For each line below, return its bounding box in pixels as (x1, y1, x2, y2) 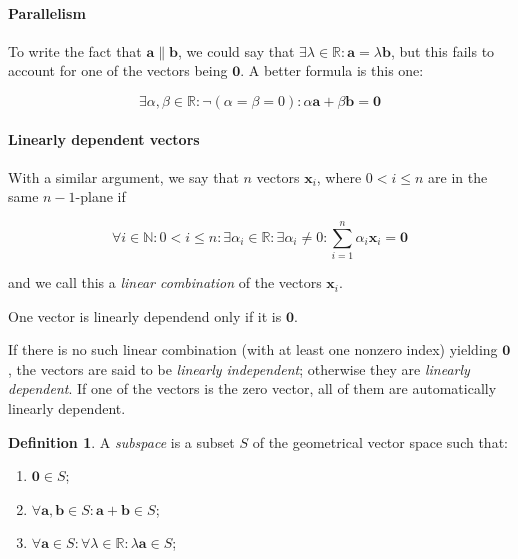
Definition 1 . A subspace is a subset (8, 431, 235, 452)
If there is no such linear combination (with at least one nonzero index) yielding (8, 339, 498, 360)
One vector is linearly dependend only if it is (8, 305, 282, 326)
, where (316, 166, 362, 187)
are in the (428, 166, 488, 187)
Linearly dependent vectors (8, 128, 200, 149)
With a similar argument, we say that (8, 166, 239, 187)
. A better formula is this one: (240, 60, 424, 81)
